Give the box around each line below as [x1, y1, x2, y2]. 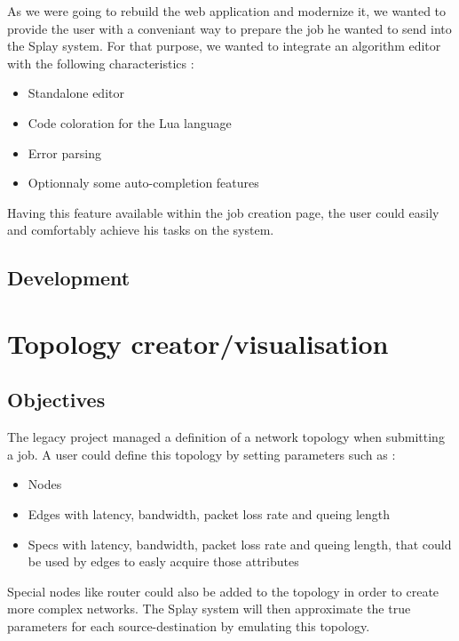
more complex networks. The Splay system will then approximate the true [7, 599, 411, 618]
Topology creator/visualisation [7, 325, 389, 361]
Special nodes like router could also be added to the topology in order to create [7, 581, 439, 600]
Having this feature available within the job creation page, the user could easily [7, 203, 439, 221]
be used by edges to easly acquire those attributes [28, 552, 299, 571]
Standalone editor [28, 84, 124, 102]
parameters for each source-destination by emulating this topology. [7, 617, 370, 636]
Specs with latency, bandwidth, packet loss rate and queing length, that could [28, 534, 452, 553]
